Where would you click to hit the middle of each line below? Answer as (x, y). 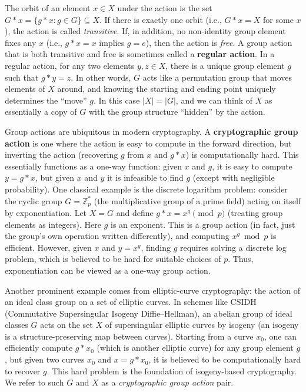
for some (278, 19)
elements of (25, 89)
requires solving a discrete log (233, 247)
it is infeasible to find (145, 177)
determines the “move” (46, 100)
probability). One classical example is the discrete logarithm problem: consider (146, 189)
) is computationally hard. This (242, 155)
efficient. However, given (48, 247)
